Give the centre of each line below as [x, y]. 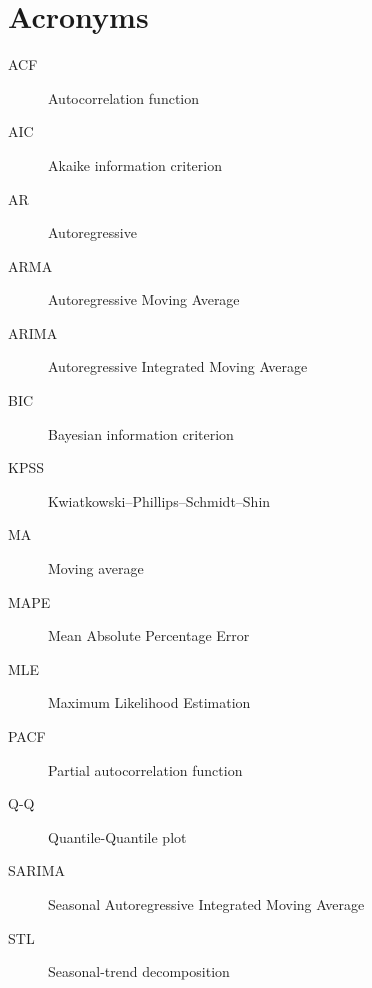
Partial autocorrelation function [145, 769]
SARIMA [36, 870]
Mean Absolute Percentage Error [149, 635]
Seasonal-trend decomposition [139, 971]
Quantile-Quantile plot [117, 836]
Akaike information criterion [135, 164]
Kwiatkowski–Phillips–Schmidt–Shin [159, 500]
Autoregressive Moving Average [144, 299]
